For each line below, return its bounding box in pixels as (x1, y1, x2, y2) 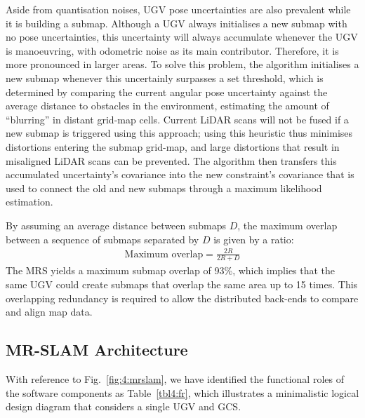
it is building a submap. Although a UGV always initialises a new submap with (6, 15, 347, 30)
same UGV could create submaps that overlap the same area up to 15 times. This (6, 277, 358, 292)
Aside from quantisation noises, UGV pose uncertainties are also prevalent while (6, 2, 351, 16)
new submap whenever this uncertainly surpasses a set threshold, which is (6, 70, 324, 85)
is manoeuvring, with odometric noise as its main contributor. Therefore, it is (6, 43, 339, 58)
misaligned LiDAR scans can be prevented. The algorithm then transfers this (6, 153, 337, 168)
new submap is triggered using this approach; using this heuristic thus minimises (6, 126, 353, 140)
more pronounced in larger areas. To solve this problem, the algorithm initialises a (6, 57, 359, 72)
